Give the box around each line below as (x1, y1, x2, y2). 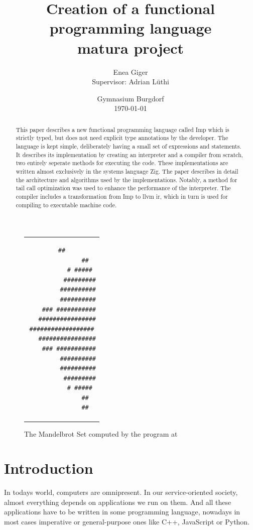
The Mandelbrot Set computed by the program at (24, 428, 178, 439)
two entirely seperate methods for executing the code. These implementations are (16, 159, 228, 167)
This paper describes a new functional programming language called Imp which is (16, 125, 229, 134)
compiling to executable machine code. (16, 200, 117, 209)
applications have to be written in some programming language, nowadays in (4, 506, 240, 517)
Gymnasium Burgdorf (97, 93, 164, 103)
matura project (77, 37, 184, 58)
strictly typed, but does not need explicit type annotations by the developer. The (16, 134, 228, 142)
